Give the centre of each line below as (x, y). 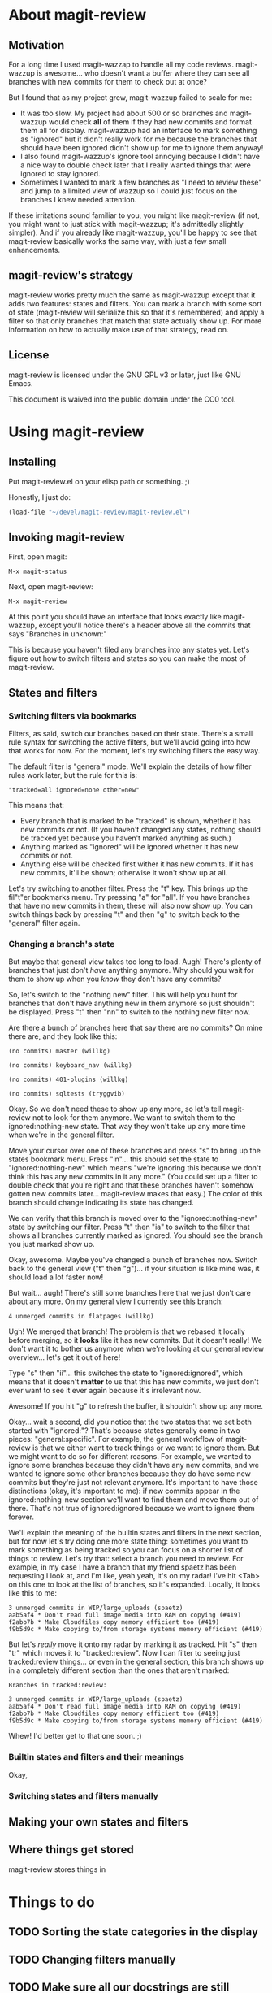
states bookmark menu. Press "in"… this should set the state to (114, 1159)
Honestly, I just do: (40, 497)
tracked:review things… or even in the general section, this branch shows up (136, 1662)
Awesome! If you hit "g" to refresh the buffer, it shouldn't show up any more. (136, 1406)
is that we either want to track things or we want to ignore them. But (146, 1448)
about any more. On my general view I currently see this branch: (116, 1301)
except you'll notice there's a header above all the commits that (145, 625)
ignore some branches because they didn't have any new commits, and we (134, 1465)
